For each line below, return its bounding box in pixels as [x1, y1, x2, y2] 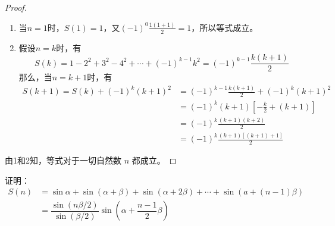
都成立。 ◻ [132, 154, 177, 167]
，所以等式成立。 [191, 21, 258, 33]
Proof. [5, 1, 27, 13]
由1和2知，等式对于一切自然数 [5, 154, 121, 167]
